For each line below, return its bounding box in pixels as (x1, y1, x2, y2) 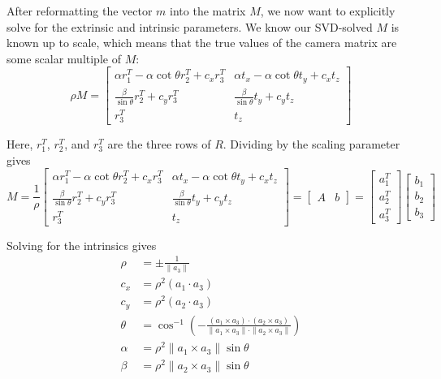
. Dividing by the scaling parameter (223, 136, 400, 152)
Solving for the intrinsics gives (6, 236, 157, 253)
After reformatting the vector (6, 2, 153, 19)
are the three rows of (107, 136, 211, 152)
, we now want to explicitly (260, 2, 396, 19)
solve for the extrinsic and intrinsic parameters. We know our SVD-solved (6, 18, 373, 35)
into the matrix (170, 2, 246, 19)
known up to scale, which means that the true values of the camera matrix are (6, 34, 397, 51)
